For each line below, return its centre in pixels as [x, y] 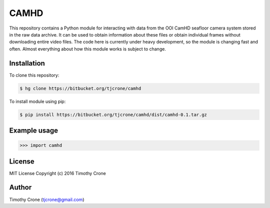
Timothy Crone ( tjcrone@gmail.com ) [47, 199]
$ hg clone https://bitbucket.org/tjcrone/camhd [80, 88]
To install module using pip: [37, 101]
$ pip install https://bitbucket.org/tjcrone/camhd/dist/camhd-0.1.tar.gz [113, 114]
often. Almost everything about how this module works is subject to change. [87, 49]
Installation [27, 63]
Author [20, 187]
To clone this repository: [34, 75]
